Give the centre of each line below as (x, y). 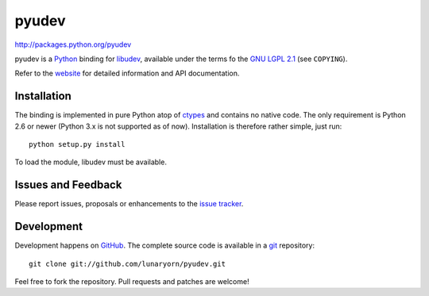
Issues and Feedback (68, 185)
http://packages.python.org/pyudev (73, 44)
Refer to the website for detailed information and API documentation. (127, 73)
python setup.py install (77, 144)
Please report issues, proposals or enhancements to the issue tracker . (129, 204)
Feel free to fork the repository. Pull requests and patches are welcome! (132, 281)
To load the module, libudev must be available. (91, 162)
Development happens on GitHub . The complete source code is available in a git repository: (165, 245)
